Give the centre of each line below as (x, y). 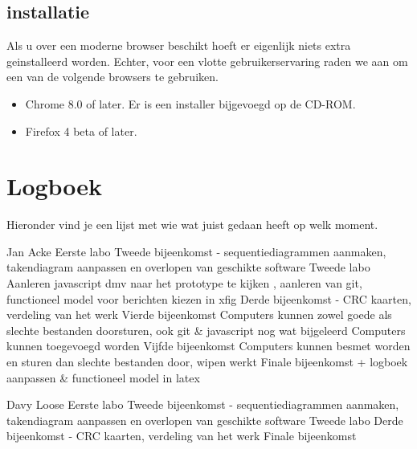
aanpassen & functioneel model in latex (103, 377)
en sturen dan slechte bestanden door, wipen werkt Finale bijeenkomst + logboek (207, 362)
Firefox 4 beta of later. (81, 131)
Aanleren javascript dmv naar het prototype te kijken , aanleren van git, (184, 283)
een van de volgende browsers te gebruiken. (112, 77)
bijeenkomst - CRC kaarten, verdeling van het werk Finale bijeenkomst (182, 436)
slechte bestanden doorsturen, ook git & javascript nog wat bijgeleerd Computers (206, 330)
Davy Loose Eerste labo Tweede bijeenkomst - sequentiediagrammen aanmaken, (203, 404)
